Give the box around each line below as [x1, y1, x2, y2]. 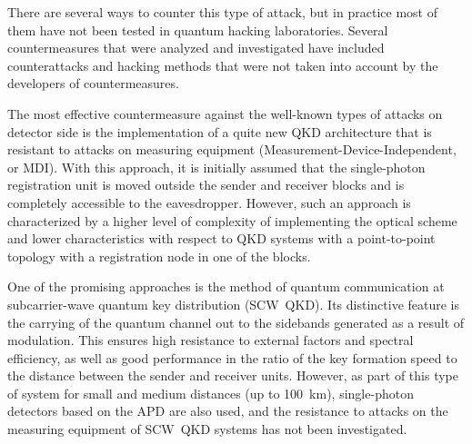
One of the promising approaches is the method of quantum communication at [7, 277, 445, 296]
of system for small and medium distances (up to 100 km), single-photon [7, 383, 414, 402]
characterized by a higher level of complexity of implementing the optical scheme [7, 211, 457, 230]
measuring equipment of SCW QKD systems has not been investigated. [7, 419, 407, 439]
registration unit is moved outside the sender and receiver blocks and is [7, 175, 405, 194]
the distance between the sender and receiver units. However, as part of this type [7, 366, 458, 385]
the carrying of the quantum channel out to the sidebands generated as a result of [7, 312, 465, 331]
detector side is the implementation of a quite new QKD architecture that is [7, 122, 432, 141]
